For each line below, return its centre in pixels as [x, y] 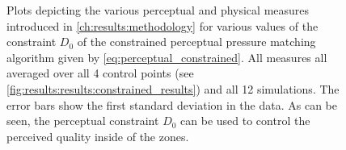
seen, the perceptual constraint [83, 121]
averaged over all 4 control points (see [100, 73]
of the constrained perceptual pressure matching [196, 42]
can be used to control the [245, 121]
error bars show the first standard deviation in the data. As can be [172, 104]
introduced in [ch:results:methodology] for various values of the [162, 25]
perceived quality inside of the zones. [98, 136]
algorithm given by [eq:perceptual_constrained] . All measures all [167, 57]
